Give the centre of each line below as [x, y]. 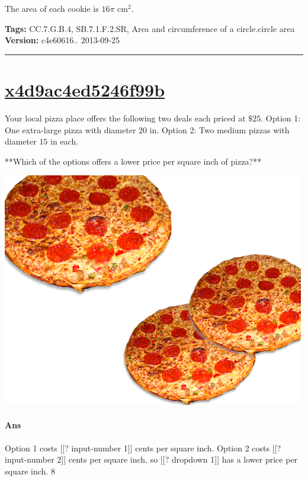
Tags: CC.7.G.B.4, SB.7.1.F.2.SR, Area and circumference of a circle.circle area [150, 28]
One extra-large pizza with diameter [70, 129]
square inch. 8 [30, 471]
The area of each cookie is [52, 8]
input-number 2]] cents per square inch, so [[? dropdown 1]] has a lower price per [151, 459]
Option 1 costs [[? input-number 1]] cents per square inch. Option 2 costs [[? [143, 448]
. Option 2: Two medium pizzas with [223, 129]
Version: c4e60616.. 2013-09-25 [62, 40]
